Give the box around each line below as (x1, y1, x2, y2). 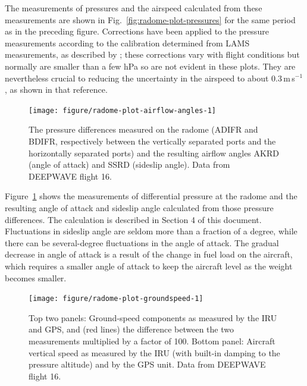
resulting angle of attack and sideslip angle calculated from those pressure (5, 201, 274, 214)
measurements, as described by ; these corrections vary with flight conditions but (5, 48, 300, 61)
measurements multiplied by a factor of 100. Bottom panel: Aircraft (29, 334, 275, 347)
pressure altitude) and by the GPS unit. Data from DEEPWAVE (29, 358, 266, 371)
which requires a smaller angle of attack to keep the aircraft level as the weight (5, 259, 293, 272)
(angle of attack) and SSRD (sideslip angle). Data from (29, 158, 230, 171)
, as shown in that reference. (5, 83, 108, 96)
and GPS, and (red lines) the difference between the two (29, 323, 234, 335)
